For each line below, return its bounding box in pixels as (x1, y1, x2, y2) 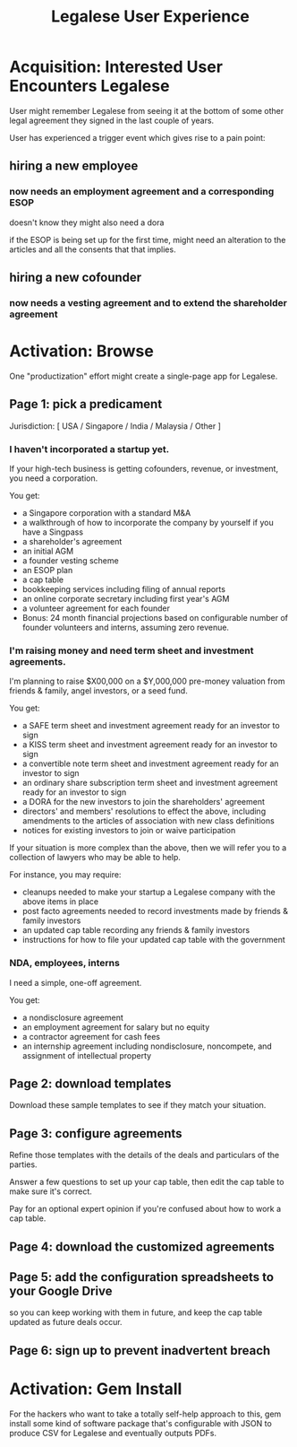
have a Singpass (21, 527, 83, 537)
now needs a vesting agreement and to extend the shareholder (9, 296, 288, 309)
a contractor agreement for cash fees (21, 1031, 161, 1042)
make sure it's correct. (9, 1186, 92, 1197)
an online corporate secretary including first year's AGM (21, 593, 230, 604)
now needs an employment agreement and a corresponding (9, 186, 275, 198)
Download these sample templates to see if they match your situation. (9, 1100, 267, 1111)
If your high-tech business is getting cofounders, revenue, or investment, (9, 463, 279, 474)
